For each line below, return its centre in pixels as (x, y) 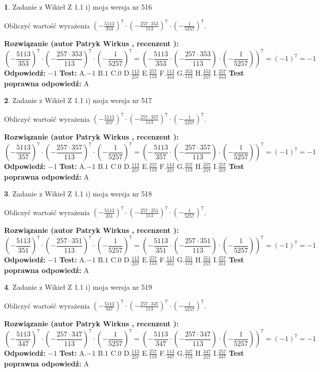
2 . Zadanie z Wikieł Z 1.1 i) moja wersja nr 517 (78, 100)
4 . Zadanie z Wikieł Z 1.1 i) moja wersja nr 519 (78, 287)
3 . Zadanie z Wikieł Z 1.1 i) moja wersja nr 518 (78, 194)
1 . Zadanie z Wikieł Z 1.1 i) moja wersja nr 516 (78, 7)
